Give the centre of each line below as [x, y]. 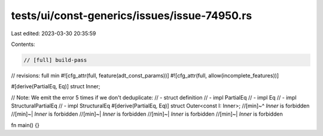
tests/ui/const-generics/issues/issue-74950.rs [132, 16]
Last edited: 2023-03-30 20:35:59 [54, 33]
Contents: [23, 44]
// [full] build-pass [55, 60]
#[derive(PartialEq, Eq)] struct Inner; [56, 86]
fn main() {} [25, 125]
